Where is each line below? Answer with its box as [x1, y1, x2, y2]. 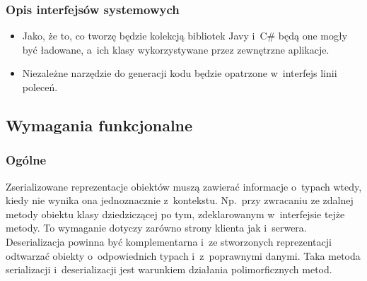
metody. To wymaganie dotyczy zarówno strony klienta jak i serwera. [6, 220, 307, 235]
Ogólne [6, 151, 47, 169]
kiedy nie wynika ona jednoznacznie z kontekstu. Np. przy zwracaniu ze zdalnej [6, 193, 354, 208]
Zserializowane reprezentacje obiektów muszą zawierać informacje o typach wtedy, [6, 179, 362, 193]
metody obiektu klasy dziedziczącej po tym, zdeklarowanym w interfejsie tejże [6, 206, 345, 221]
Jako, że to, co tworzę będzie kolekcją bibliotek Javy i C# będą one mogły [22, 28, 348, 43]
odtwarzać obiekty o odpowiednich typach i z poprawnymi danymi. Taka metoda [6, 248, 361, 263]
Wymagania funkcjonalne [6, 114, 193, 136]
